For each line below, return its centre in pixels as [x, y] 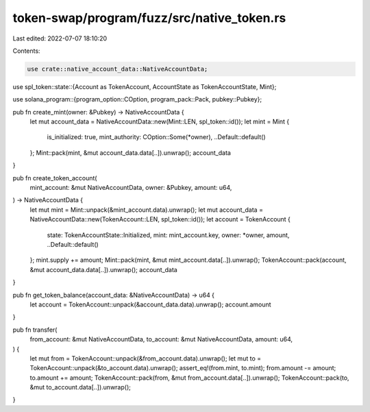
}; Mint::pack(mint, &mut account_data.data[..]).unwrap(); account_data [130, 153]
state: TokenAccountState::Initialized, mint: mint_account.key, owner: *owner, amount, [168, 235]
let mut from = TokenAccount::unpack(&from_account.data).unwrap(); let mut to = [146, 358]
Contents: [26, 51]
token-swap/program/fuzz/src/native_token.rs [149, 18]
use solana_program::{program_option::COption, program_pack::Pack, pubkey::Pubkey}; [137, 99]
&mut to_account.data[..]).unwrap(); [81, 387]
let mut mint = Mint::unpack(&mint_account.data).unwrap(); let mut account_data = [147, 210]
